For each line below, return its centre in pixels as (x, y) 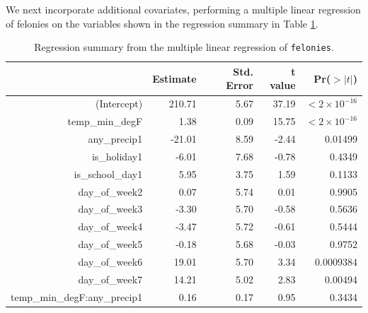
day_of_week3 (110, 209)
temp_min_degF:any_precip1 (77, 296)
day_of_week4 (110, 226)
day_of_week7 (110, 279)
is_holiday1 (117, 156)
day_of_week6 (110, 261)
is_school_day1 (108, 173)
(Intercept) (119, 104)
